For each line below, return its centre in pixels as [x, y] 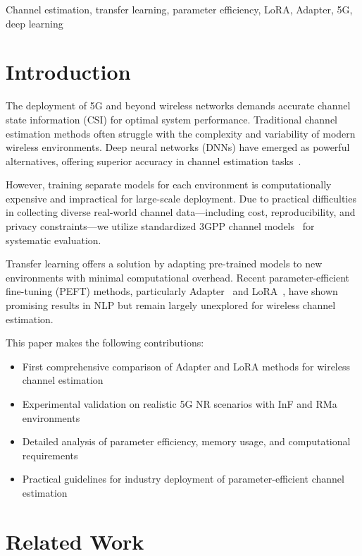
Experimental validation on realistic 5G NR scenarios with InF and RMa [180, 404]
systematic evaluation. [54, 240]
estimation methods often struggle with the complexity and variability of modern [181, 133]
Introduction [68, 72]
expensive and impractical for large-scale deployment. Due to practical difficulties [181, 198]
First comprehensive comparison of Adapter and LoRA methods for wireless [186, 366]
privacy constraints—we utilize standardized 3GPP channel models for [160, 226]
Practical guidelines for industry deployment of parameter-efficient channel [183, 479]
